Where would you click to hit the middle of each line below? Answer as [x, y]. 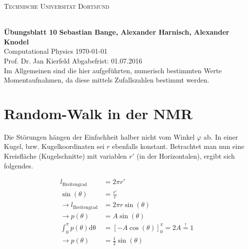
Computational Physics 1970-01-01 [56, 51]
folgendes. [19, 165]
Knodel [16, 41]
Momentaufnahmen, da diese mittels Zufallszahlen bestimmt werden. [107, 80]
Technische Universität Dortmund [57, 6]
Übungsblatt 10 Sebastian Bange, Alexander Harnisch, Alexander [117, 32]
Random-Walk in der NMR [98, 113]
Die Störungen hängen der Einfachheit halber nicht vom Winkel [99, 136]
